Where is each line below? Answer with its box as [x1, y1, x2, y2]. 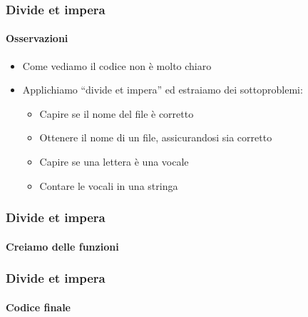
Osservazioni [6, 31, 68, 46]
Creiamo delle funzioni [6, 238, 119, 253]
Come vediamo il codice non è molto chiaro [22, 58, 212, 73]
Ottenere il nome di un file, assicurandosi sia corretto [39, 130, 272, 145]
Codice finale [6, 299, 71, 314]
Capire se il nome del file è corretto [39, 106, 194, 121]
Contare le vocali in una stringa [39, 178, 178, 193]
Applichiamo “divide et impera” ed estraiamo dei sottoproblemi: [22, 82, 303, 97]
